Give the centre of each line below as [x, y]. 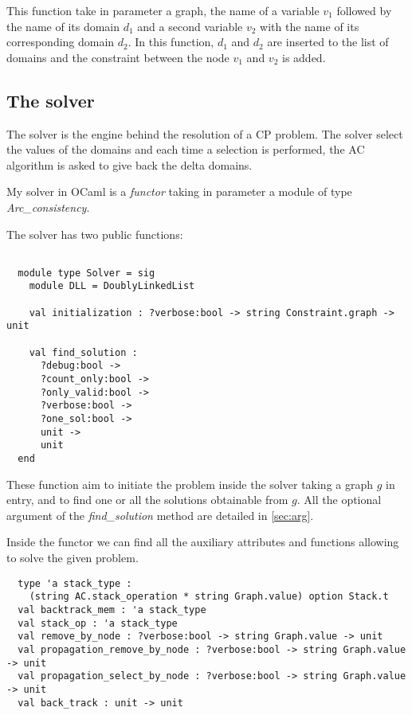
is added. [304, 57]
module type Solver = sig [86, 273]
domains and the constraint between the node [118, 57]
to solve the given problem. [73, 558]
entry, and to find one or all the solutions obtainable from [147, 500]
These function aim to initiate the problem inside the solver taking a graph [190, 484]
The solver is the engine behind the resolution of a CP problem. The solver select [205, 133]
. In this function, [171, 42]
